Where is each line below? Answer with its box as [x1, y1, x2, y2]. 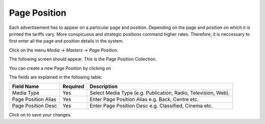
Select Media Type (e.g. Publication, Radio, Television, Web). [89, 90, 230, 97]
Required [62, 83, 84, 90]
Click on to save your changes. [9, 112, 72, 118]
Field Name [12, 83, 39, 90]
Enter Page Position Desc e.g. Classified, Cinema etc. [89, 102, 213, 109]
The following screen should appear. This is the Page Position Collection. [9, 56, 157, 62]
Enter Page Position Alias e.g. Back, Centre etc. [89, 96, 199, 103]
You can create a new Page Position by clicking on [9, 65, 111, 71]
